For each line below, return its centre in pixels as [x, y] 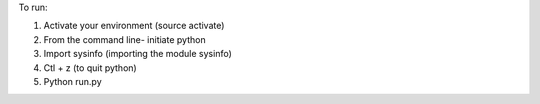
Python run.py [72, 81]
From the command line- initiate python [124, 39]
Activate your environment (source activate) [134, 26]
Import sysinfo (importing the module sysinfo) [137, 54]
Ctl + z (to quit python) [90, 67]
